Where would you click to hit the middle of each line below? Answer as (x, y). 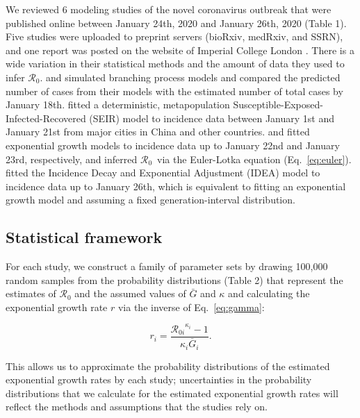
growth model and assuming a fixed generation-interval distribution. (150, 200)
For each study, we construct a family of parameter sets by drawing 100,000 (167, 266)
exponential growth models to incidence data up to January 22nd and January (173, 145)
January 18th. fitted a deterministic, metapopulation (118, 104)
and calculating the (269, 293)
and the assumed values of (130, 293)
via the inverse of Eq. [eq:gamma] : (191, 307)
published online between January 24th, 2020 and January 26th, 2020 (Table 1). (176, 23)
